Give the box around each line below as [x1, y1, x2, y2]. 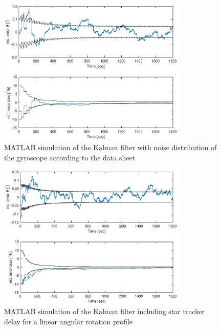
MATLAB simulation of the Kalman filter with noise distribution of [4, 141, 217, 152]
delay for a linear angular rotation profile [4, 316, 133, 326]
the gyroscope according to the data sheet [4, 152, 136, 162]
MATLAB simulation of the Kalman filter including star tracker [4, 306, 205, 317]
